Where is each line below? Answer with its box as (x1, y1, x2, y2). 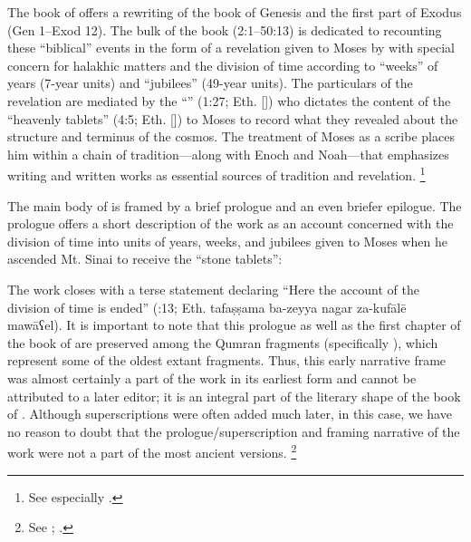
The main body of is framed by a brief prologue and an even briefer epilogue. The (7, 196, 462, 215)
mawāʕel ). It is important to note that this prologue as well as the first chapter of (7, 315, 461, 334)
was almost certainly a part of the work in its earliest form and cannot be (7, 368, 417, 387)
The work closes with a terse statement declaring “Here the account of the (7, 279, 419, 298)
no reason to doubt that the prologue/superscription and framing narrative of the (7, 421, 460, 440)
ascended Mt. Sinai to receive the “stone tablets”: (7, 249, 283, 268)
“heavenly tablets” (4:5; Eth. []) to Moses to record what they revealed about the (7, 109, 458, 128)
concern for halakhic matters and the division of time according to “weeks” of (7, 55, 438, 74)
